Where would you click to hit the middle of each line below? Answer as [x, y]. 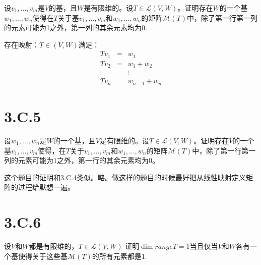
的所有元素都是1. [119, 256]
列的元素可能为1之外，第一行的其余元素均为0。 [82, 160]
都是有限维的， [54, 246]
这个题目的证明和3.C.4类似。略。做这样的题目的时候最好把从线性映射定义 [125, 177]
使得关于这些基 [43, 256]
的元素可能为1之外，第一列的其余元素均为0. [76, 28]
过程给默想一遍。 [46, 187]
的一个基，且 [74, 140]
